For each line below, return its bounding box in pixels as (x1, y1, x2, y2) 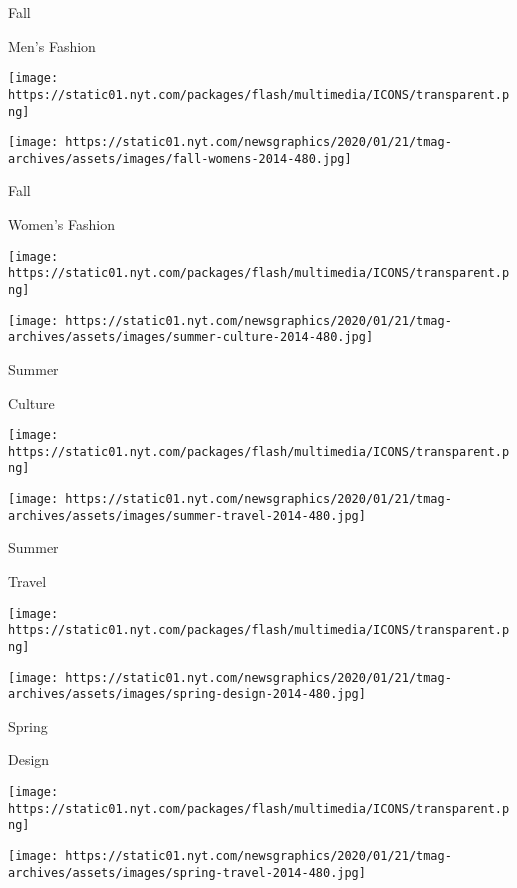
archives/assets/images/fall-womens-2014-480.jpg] (8, 151, 352, 166)
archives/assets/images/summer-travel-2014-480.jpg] (8, 508, 366, 523)
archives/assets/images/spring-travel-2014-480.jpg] (8, 865, 366, 880)
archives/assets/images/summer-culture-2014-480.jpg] (8, 330, 374, 345)
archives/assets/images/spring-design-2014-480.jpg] (8, 687, 366, 702)
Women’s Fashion (8, 214, 115, 235)
